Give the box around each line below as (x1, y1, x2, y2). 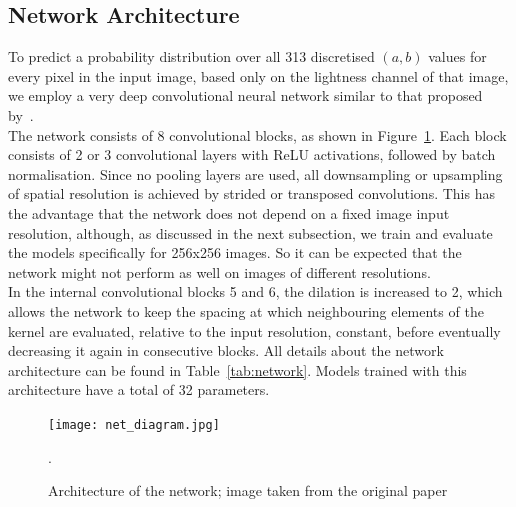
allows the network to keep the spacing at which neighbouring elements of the (8, 300, 484, 321)
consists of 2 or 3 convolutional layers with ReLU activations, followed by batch (8, 144, 496, 165)
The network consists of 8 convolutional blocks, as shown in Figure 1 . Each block (8, 124, 507, 145)
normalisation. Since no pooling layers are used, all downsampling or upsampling (8, 163, 503, 184)
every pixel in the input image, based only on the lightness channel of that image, (8, 65, 509, 86)
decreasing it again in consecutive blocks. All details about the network (8, 340, 444, 361)
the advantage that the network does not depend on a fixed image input (8, 202, 450, 223)
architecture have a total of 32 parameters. (8, 379, 270, 400)
